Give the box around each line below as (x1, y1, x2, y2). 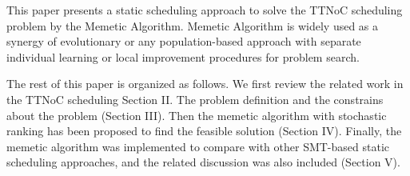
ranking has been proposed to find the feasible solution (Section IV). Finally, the (6, 122, 402, 139)
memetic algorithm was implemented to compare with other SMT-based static (6, 138, 390, 154)
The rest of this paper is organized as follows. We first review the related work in (6, 75, 404, 92)
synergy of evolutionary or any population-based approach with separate (6, 33, 361, 50)
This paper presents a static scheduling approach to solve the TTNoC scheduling (6, 2, 403, 18)
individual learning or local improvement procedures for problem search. (6, 48, 360, 65)
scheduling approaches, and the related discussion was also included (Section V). (6, 154, 400, 170)
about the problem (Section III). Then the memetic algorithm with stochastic (6, 106, 387, 123)
